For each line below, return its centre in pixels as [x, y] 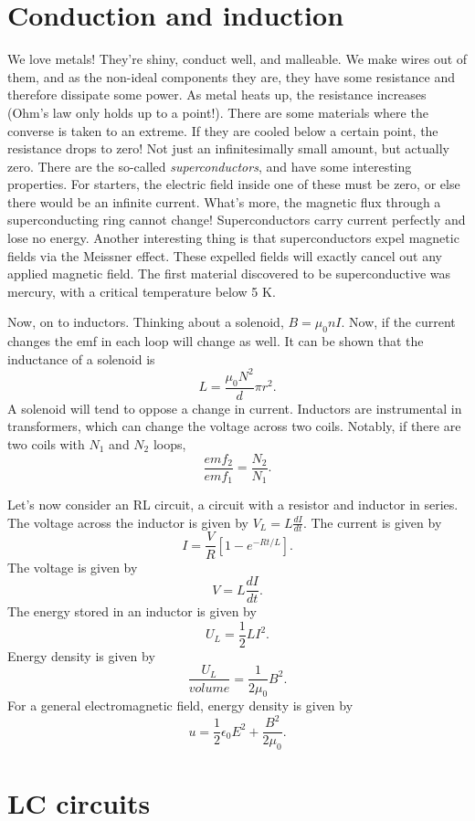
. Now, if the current [398, 322]
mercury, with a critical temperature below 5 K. [142, 291]
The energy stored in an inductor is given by [132, 611]
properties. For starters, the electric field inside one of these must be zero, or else [234, 184]
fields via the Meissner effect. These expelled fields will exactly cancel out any [225, 255]
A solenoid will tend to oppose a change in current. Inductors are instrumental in [235, 408]
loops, [169, 443]
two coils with [46, 443]
